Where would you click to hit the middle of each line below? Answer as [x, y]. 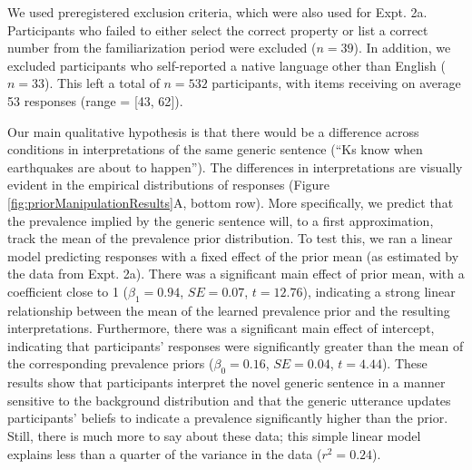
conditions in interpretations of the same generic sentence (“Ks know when [215, 149]
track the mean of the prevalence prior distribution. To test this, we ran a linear [230, 238]
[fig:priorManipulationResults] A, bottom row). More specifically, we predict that [231, 202]
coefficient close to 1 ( [68, 291]
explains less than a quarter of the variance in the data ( [165, 453]
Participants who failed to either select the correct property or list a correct [218, 29]
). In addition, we [402, 48]
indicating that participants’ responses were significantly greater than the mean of [236, 345]
